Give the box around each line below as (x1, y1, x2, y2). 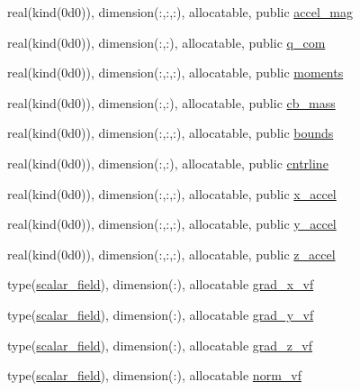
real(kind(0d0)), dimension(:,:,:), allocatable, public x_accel (7, 184, 337, 203)
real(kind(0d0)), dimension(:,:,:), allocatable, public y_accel (7, 214, 337, 233)
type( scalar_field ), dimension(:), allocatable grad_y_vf (7, 305, 314, 323)
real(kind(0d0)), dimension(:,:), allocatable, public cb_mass (7, 93, 336, 112)
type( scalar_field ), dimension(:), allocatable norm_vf (7, 366, 301, 385)
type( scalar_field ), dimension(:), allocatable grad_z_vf (7, 335, 313, 354)
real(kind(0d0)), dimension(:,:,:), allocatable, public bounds (7, 123, 334, 142)
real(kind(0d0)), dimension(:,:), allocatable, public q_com (7, 32, 326, 51)
